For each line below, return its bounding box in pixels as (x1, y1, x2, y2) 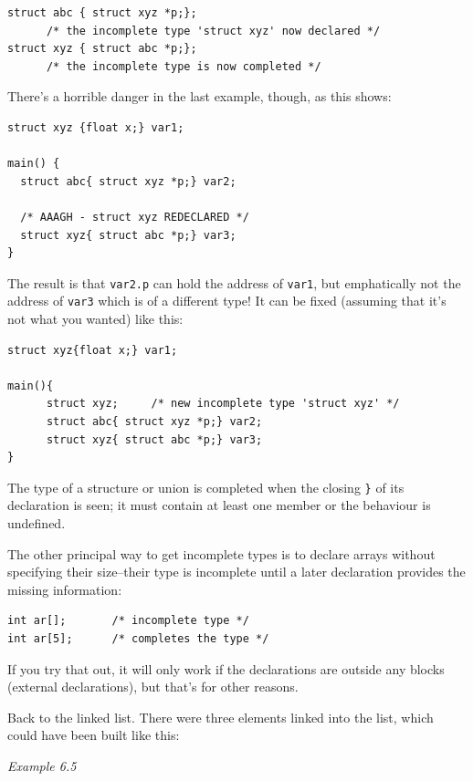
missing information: (7, 579, 122, 599)
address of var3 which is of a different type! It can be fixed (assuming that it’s (7, 291, 447, 310)
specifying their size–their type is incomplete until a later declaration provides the (7, 562, 466, 581)
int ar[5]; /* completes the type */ (7, 632, 269, 645)
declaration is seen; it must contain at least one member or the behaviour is (7, 495, 431, 515)
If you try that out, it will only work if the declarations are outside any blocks (7, 659, 445, 678)
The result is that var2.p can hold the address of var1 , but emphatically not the (7, 273, 461, 292)
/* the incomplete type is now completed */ (46, 59, 321, 73)
